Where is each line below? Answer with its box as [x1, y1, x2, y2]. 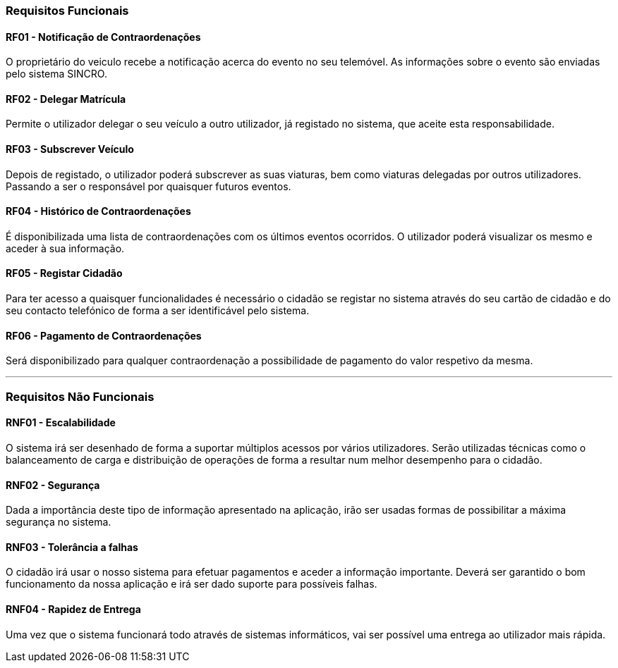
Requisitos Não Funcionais [6, 389, 154, 404]
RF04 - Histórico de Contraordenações [6, 205, 191, 218]
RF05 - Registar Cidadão [6, 267, 123, 280]
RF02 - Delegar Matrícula [6, 92, 126, 105]
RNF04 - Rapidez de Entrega [6, 602, 141, 615]
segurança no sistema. [6, 516, 111, 528]
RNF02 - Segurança [6, 478, 100, 491]
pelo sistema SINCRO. [6, 68, 107, 80]
